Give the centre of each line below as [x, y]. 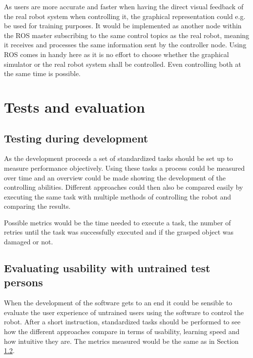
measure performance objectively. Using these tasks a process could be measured [125, 168]
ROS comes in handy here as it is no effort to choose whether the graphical [116, 54]
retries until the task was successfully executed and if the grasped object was [119, 232]
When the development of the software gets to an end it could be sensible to [118, 303]
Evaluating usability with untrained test [107, 268]
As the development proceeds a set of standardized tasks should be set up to [118, 158]
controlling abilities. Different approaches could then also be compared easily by [124, 187]
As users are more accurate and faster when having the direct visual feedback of [124, 6]
